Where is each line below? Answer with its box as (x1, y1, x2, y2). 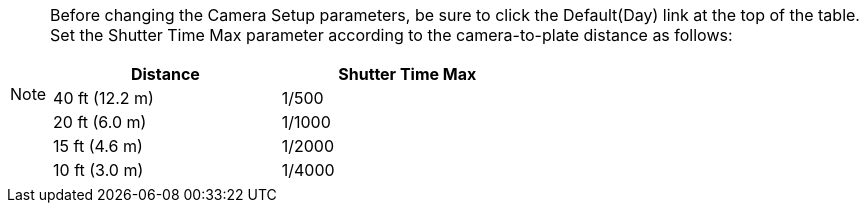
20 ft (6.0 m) (53, 112, 147, 132)
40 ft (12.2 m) (53, 88, 154, 108)
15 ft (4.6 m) (53, 136, 143, 156)
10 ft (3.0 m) (53, 160, 144, 180)
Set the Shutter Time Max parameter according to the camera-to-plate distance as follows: (50, 25, 733, 45)
